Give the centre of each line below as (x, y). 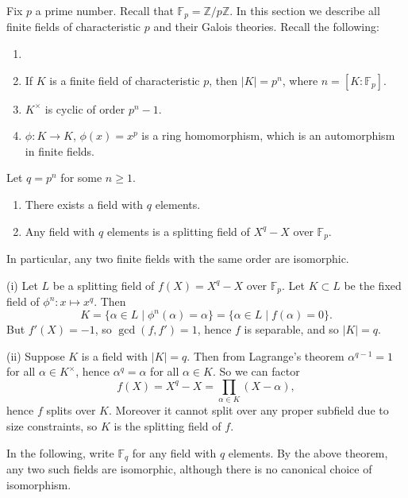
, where (300, 80)
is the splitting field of (167, 425)
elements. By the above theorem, (308, 452)
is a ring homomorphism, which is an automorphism (268, 135)
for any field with (174, 452)
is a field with (115, 355)
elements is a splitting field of (178, 231)
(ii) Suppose (36, 355)
